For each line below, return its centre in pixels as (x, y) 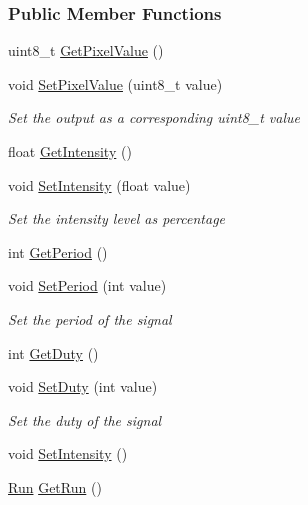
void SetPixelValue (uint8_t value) (115, 83)
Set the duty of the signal (85, 419)
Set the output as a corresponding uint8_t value (154, 117)
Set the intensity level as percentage (117, 218)
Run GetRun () (55, 486)
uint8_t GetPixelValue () (86, 50)
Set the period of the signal (90, 318)
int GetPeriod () (58, 251)
